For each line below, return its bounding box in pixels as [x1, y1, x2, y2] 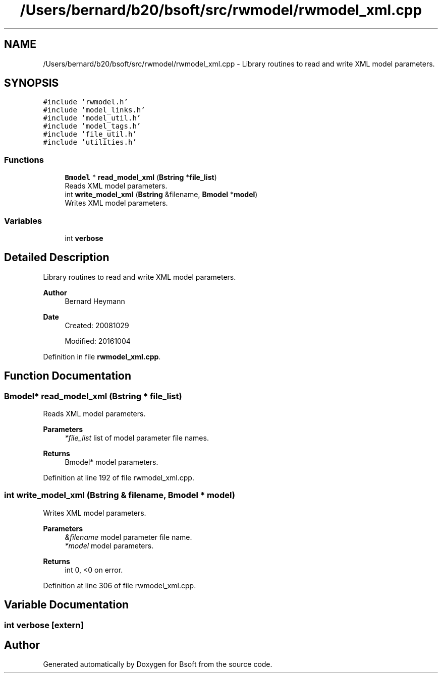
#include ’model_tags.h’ [43, 122, 141, 131]
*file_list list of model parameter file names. [65, 434, 209, 442]
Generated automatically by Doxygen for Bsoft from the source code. [43, 660, 272, 669]
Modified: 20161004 [65, 336, 131, 345]
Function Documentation [4, 370, 131, 383]
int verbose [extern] [4, 620, 84, 630]
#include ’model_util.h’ [43, 114, 141, 122]
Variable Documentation [4, 598, 129, 611]
